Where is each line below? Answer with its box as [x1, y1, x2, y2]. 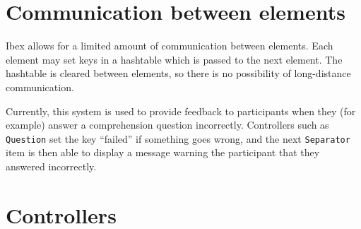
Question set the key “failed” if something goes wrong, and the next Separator [6, 131, 350, 146]
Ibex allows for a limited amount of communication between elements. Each [6, 38, 333, 53]
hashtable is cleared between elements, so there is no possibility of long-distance [6, 66, 351, 81]
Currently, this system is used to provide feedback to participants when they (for [6, 103, 356, 118]
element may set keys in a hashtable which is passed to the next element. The [6, 52, 343, 66]
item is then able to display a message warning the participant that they [6, 145, 320, 160]
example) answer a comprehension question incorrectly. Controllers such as [6, 117, 329, 132]
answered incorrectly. [6, 158, 97, 173]
